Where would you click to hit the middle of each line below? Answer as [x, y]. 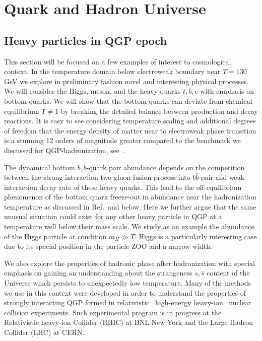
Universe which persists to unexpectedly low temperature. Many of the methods [128, 283]
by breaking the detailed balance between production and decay [159, 111]
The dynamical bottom [40, 167]
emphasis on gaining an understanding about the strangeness [98, 273]
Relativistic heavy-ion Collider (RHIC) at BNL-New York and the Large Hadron [128, 322]
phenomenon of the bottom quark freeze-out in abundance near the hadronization [130, 197]
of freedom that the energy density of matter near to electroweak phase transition [130, 130]
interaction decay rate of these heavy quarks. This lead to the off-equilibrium [123, 187]
